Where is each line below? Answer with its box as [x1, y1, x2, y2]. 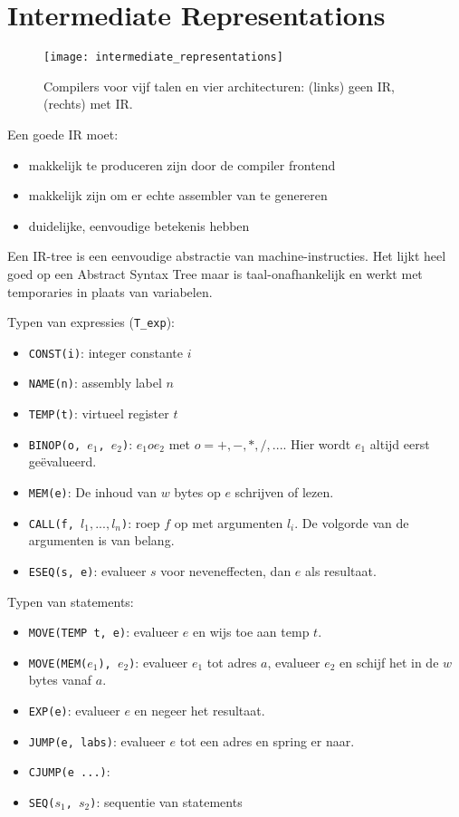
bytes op [174, 483, 221, 501]
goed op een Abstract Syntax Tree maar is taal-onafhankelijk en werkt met [7, 264, 423, 283]
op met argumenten [174, 513, 283, 532]
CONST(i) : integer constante [28, 342, 183, 361]
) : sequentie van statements [90, 793, 243, 812]
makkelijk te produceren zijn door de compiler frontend [28, 155, 336, 174]
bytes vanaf [28, 670, 92, 689]
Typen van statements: [7, 591, 134, 610]
